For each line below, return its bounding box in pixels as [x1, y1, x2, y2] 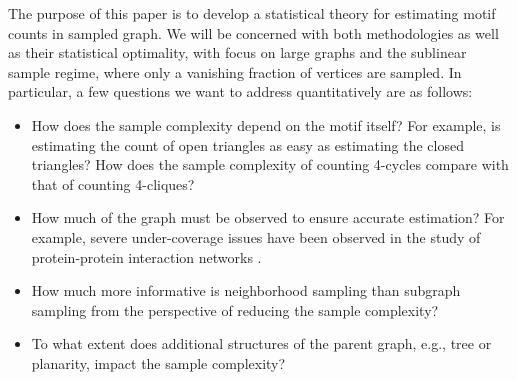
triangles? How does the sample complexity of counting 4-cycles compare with [31, 154, 509, 175]
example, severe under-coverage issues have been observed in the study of [31, 226, 481, 247]
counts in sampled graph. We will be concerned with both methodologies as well [8, 22, 499, 43]
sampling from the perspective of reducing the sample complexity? [31, 299, 439, 320]
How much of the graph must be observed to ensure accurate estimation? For [31, 207, 505, 228]
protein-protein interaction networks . [31, 246, 262, 267]
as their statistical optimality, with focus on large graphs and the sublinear [8, 42, 467, 63]
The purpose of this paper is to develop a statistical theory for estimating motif [8, 3, 496, 23]
